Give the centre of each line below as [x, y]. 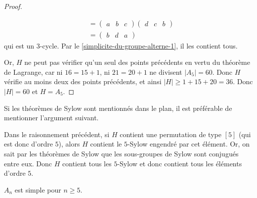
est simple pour [38, 189]
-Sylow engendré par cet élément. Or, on [188, 144]
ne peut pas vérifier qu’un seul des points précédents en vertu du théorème [137, 62]
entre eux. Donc [28, 163]
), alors [69, 144]
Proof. [13, 6]
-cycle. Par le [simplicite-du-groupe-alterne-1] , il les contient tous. [139, 45]
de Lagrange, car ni [33, 72]
